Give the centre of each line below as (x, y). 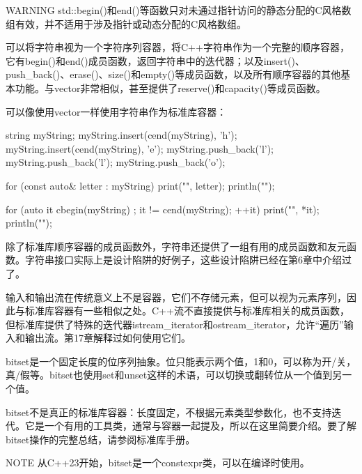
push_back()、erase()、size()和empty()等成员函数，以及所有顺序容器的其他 (173, 74)
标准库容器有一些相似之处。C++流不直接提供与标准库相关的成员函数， (187, 311)
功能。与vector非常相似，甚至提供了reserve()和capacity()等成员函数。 (170, 87)
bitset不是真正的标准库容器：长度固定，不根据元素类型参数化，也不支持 (169, 412)
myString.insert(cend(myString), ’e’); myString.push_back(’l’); (140, 148)
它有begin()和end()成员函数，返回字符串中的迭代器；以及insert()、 (155, 60)
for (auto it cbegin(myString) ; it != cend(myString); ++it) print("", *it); (163, 209)
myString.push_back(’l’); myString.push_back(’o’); (116, 162)
